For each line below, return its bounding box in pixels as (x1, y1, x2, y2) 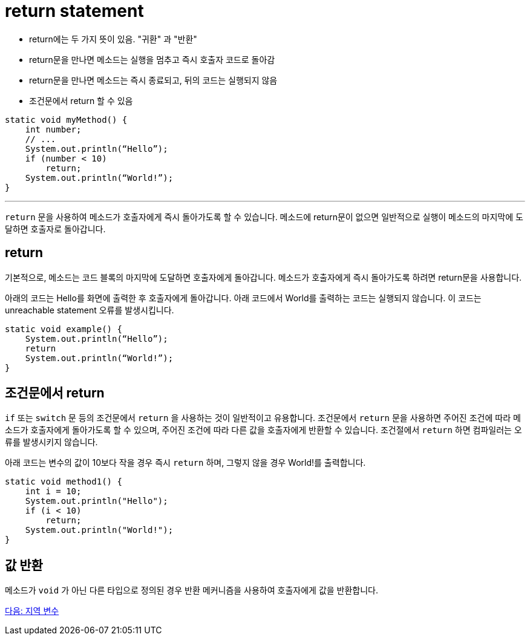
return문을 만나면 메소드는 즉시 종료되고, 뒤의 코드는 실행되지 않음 (29, 74, 278, 85)
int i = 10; (25, 486, 82, 497)
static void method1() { (5, 477, 122, 487)
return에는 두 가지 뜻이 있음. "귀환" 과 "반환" (29, 33, 197, 44)
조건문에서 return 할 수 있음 (29, 95, 133, 106)
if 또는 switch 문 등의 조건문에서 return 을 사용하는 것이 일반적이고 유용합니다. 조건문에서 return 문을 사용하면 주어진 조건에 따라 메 (5, 413, 521, 423)
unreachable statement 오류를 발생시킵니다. (5, 304, 174, 315)
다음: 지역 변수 (5, 606, 59, 616)
